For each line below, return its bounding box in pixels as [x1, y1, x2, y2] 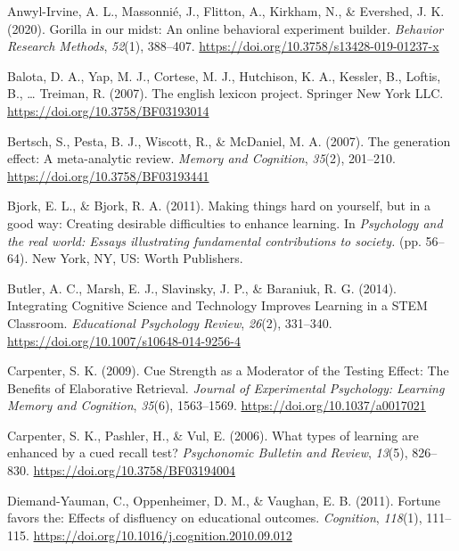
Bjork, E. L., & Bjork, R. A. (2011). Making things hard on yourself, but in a [7, 196, 431, 215]
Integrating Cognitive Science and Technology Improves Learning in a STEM [7, 296, 428, 315]
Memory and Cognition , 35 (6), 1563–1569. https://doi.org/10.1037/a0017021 [7, 396, 426, 415]
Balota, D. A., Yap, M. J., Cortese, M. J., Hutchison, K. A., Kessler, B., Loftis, [7, 66, 441, 85]
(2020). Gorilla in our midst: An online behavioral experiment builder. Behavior [7, 19, 444, 37]
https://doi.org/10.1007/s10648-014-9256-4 [7, 331, 241, 350]
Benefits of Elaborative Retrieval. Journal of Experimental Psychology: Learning [7, 378, 445, 397]
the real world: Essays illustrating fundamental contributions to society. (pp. [7, 231, 422, 250]
